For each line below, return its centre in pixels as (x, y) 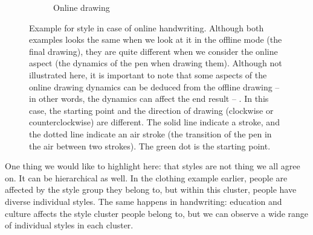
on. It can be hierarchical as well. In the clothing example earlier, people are (146, 177)
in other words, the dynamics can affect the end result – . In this (149, 99)
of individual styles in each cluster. (69, 225)
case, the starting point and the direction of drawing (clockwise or (151, 110)
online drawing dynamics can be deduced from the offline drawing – (154, 86)
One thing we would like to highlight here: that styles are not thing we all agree (153, 166)
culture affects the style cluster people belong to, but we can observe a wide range (157, 213)
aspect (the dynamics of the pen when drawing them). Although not (156, 63)
